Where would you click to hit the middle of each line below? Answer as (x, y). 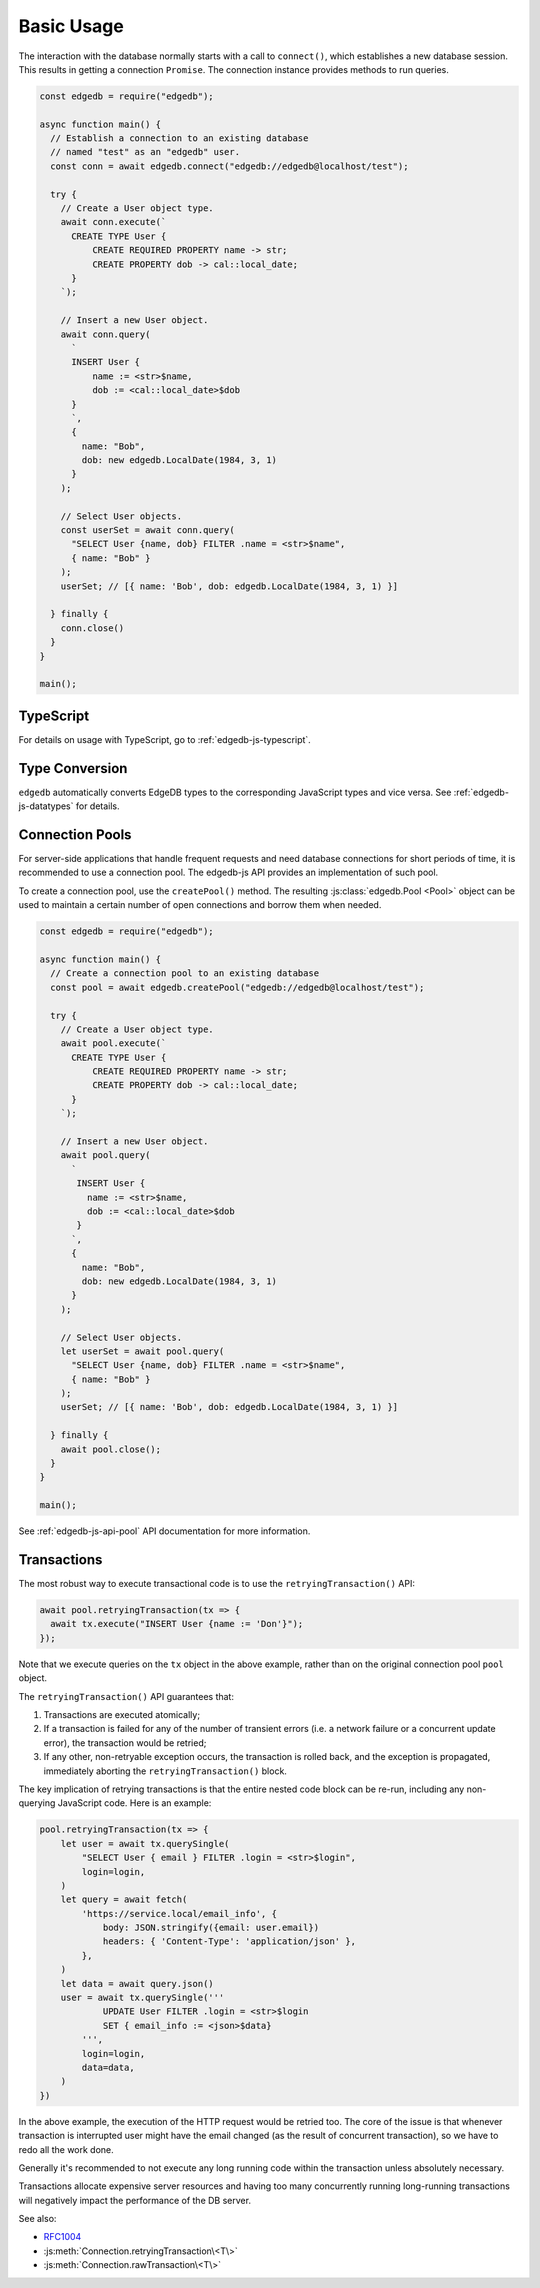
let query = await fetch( (124, 1899)
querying (37, 1803)
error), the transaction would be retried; (125, 1742)
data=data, (108, 2067)
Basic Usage (71, 26)
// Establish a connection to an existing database (179, 138)
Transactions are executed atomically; (121, 1715)
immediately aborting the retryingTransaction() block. (165, 1771)
